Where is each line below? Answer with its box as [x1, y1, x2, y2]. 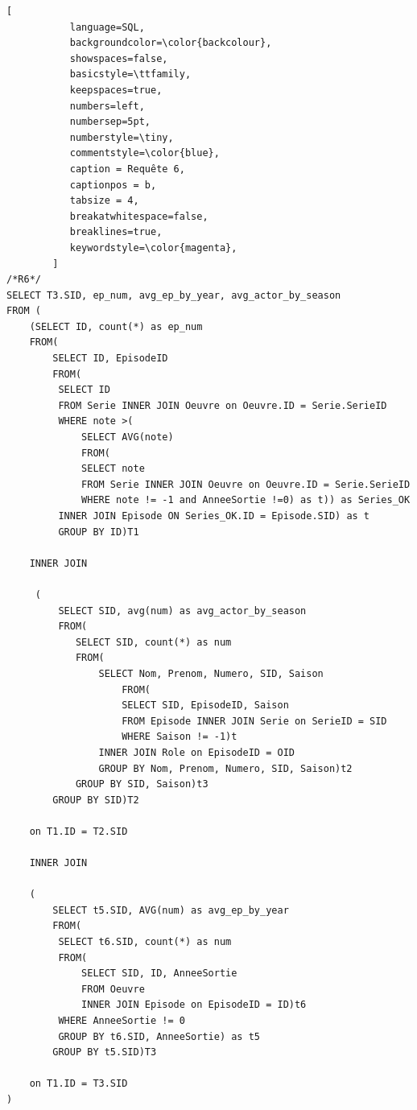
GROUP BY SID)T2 [52, 794, 139, 806]
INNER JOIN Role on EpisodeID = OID [98, 746, 295, 758]
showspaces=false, [69, 52, 168, 64]
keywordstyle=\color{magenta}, [69, 241, 237, 254]
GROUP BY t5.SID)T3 [52, 1046, 157, 1058]
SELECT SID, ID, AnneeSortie [81, 968, 237, 980]
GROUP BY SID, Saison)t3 [75, 778, 208, 790]
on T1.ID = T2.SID [29, 825, 128, 837]
